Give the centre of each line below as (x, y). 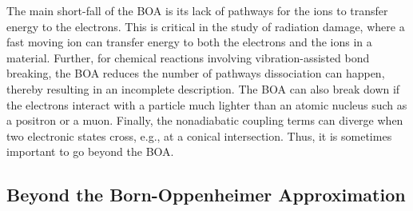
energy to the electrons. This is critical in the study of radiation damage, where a (206, 26)
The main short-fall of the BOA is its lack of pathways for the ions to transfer (197, 10)
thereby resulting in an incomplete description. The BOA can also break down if (203, 88)
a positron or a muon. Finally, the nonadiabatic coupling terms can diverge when (205, 120)
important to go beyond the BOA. (90, 151)
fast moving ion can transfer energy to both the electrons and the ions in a (189, 42)
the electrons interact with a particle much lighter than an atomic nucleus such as (207, 104)
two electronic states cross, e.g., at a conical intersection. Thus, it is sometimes (199, 135)
